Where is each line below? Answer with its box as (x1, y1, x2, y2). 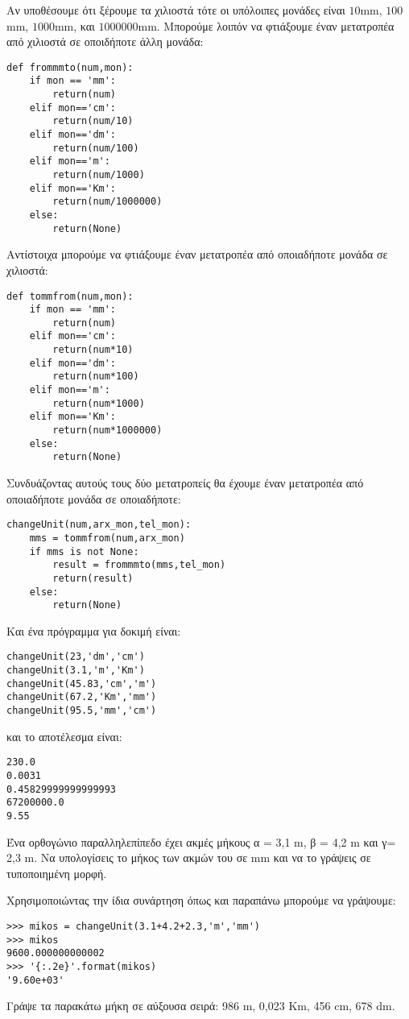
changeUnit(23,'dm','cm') (6, 651, 145, 663)
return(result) (52, 572, 134, 584)
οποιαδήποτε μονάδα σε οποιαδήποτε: (6, 490, 181, 507)
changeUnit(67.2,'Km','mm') (6, 691, 157, 703)
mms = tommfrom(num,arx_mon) (29, 532, 185, 544)
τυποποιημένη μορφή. (6, 864, 107, 881)
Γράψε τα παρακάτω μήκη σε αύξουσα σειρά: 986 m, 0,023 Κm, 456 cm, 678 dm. (6, 997, 395, 1014)
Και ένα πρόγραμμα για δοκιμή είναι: (6, 622, 181, 639)
